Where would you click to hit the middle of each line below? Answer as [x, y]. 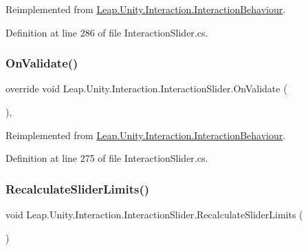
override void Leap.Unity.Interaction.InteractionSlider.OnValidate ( [146, 88]
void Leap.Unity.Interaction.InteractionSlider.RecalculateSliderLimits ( [154, 214]
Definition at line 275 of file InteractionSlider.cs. [107, 158]
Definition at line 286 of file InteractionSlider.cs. [107, 32]
